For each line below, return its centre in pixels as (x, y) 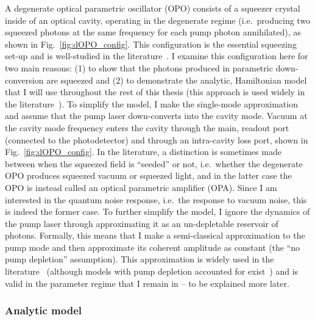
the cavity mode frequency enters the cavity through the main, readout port (147, 127)
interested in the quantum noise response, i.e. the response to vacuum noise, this (156, 199)
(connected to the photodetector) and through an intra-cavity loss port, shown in (157, 139)
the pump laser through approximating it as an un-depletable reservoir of (142, 223)
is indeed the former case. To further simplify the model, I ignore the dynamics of (157, 211)
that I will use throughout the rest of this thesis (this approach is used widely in (155, 92)
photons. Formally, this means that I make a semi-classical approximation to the (155, 235)
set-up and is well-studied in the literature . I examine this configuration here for (157, 56)
